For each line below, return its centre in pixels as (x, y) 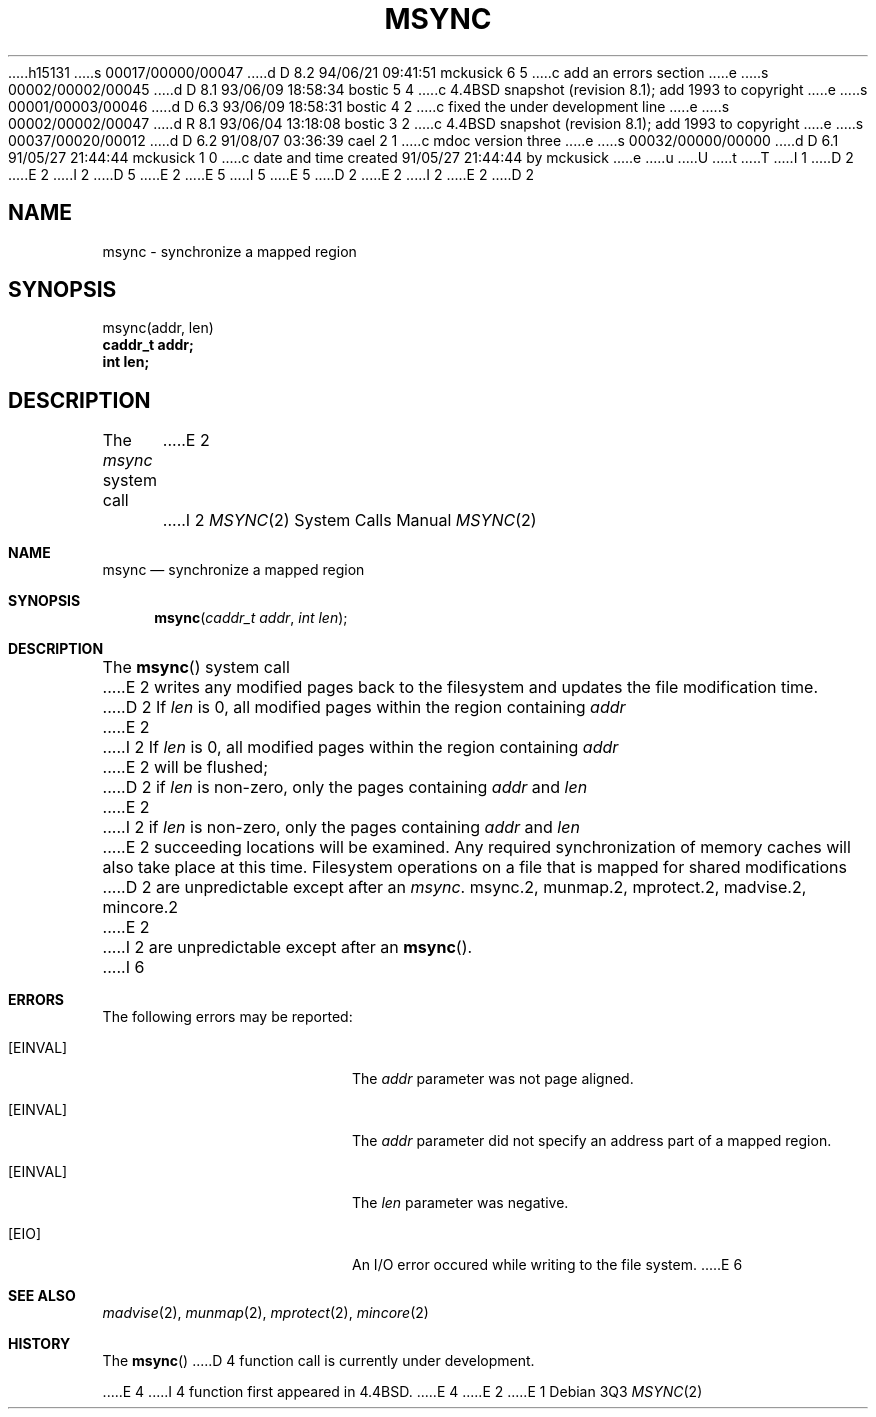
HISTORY (39, 1344)
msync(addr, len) (158, 328)
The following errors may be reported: (227, 1017)
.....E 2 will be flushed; (185, 767)
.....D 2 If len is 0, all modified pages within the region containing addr (364, 707)
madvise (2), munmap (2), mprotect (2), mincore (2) (265, 1313)
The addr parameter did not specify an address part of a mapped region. (592, 1141)
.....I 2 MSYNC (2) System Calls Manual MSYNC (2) (349, 520)
